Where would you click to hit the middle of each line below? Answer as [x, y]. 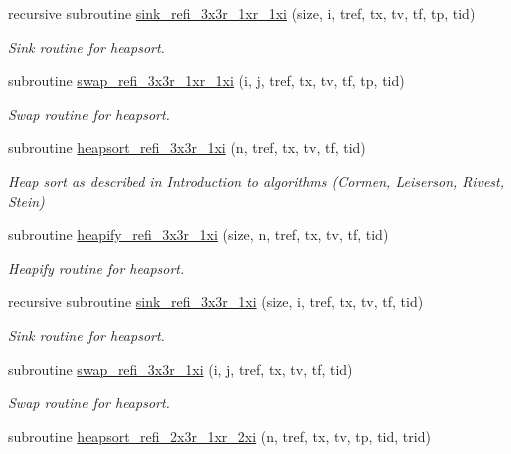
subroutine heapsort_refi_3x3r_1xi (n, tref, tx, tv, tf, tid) [187, 147]
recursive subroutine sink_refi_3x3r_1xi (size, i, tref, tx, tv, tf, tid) [216, 301]
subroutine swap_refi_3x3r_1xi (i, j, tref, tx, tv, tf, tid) [180, 368]
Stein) [26, 200]
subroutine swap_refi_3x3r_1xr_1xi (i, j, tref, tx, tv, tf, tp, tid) [206, 80]
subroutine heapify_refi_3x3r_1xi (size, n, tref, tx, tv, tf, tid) [198, 234]
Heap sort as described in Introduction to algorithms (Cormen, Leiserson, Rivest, [256, 180]
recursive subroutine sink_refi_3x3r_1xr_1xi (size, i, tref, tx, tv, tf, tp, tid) [242, 13]
